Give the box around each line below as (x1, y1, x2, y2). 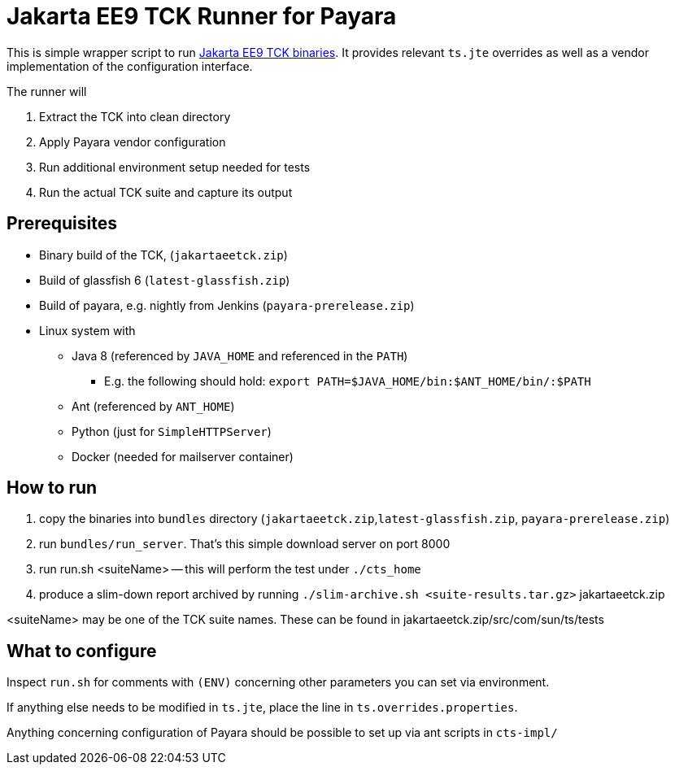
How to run (7, 477, 98, 499)
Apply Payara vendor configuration (39, 134, 226, 149)
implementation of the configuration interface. (7, 59, 253, 73)
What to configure (7, 640, 157, 661)
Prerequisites (7, 213, 117, 234)
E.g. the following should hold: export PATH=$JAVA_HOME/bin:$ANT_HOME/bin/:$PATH (104, 373, 591, 388)
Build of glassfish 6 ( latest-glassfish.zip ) (39, 272, 290, 287)
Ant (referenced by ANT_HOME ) (72, 399, 235, 413)
